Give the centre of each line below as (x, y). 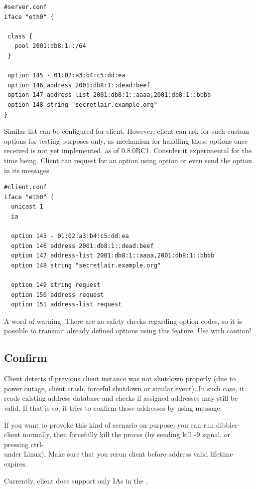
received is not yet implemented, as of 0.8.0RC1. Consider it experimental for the (128, 150)
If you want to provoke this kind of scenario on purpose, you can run (109, 424)
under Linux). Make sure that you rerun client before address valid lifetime (119, 454)
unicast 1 (27, 207)
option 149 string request (56, 285)
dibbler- (228, 424)
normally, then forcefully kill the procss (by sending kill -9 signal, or (127, 434)
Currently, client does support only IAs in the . (76, 480)
